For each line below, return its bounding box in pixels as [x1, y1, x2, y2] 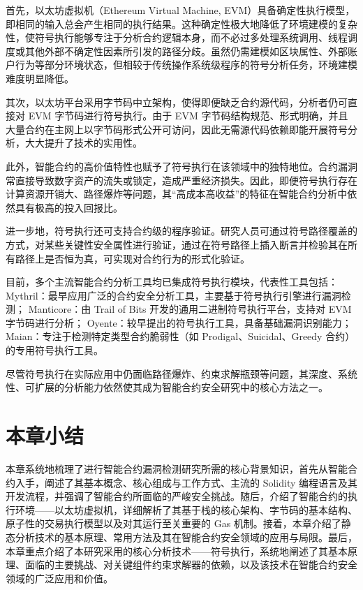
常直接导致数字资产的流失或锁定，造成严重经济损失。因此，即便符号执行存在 [6, 172, 357, 187]
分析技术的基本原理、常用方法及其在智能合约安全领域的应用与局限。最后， [15, 529, 357, 544]
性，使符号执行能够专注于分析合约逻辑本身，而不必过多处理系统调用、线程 [6, 30, 348, 45]
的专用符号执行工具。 [6, 343, 103, 357]
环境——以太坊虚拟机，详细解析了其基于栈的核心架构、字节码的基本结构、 [15, 502, 357, 517]
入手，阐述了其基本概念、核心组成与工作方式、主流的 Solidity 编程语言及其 [15, 475, 358, 489]
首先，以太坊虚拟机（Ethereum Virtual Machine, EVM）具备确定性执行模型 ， [6, 3, 355, 17]
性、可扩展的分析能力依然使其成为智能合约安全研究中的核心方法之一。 [6, 380, 328, 394]
